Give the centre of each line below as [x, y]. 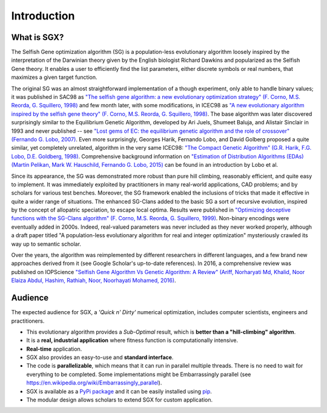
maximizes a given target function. [54, 77]
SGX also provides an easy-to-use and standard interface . [100, 357]
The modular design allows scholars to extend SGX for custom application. [120, 400]
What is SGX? [38, 37]
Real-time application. [54, 349]
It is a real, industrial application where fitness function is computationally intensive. [132, 340]
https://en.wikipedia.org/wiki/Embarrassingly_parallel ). [94, 383]
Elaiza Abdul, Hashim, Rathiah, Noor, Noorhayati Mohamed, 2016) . [94, 280]
